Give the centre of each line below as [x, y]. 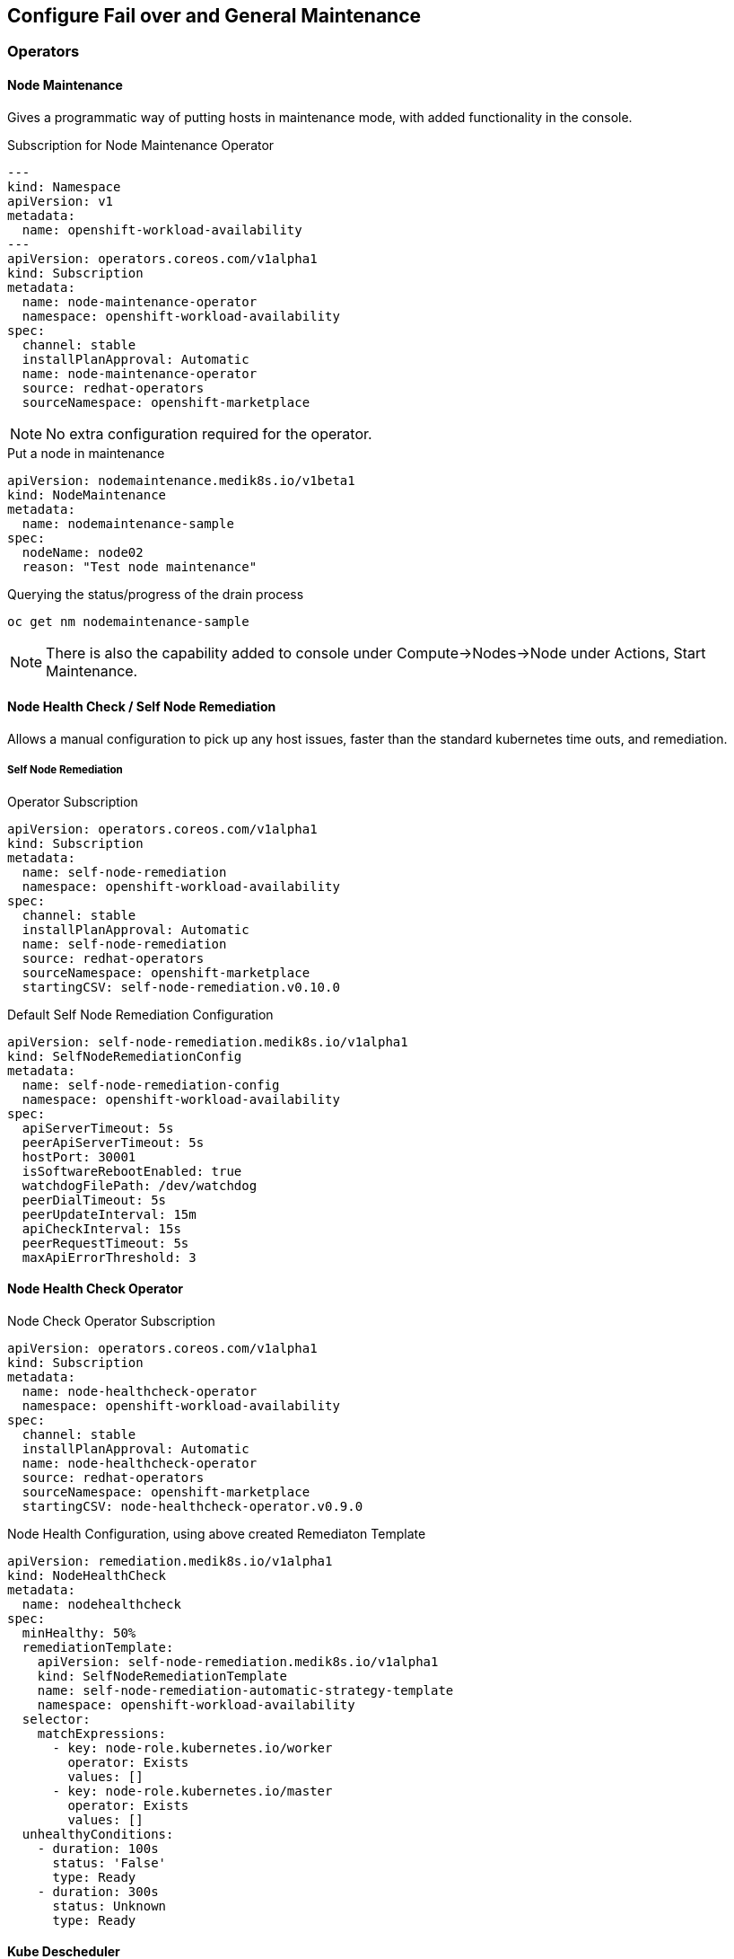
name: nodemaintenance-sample [128, 523]
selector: [56, 1719]
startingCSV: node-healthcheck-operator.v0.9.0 [192, 1506]
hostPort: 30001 [79, 1156]
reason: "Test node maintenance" [140, 566]
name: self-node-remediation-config [151, 1085]
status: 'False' [109, 1862]
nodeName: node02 [83, 552]
